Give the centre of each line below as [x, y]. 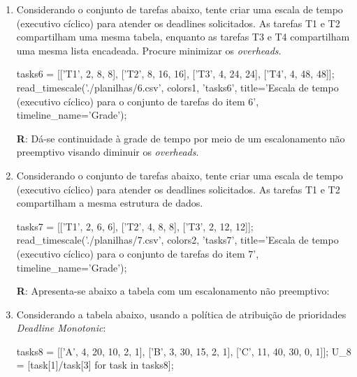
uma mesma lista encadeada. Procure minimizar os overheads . [149, 50]
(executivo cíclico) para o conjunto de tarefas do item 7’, [138, 253]
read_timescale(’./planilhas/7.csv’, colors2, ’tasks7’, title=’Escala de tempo [177, 240]
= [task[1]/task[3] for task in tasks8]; [95, 365]
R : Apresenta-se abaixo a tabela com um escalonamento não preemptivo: [173, 291]
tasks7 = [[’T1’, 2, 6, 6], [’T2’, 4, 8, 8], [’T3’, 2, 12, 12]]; [135, 226]
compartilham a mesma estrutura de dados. [110, 203]
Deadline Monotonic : [61, 328]
